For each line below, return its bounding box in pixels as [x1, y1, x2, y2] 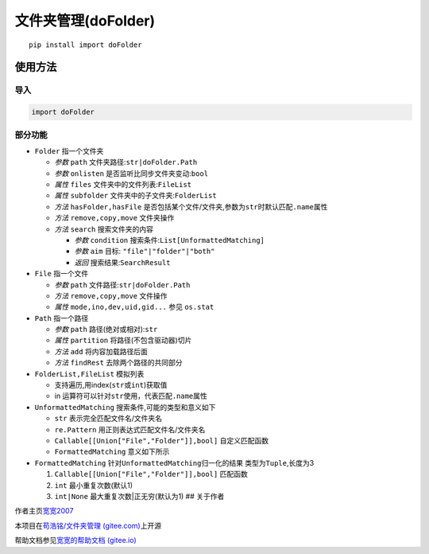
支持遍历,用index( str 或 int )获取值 [54, 380, 168, 390]
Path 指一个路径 [34, 313, 89, 322]
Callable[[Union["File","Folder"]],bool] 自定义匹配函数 [54, 436, 269, 445]
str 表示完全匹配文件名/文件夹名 [54, 414, 163, 423]
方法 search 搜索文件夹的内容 [54, 224, 154, 234]
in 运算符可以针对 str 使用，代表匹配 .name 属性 [54, 391, 208, 401]
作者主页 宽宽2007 [14, 506, 74, 516]
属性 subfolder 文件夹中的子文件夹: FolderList [54, 191, 218, 201]
